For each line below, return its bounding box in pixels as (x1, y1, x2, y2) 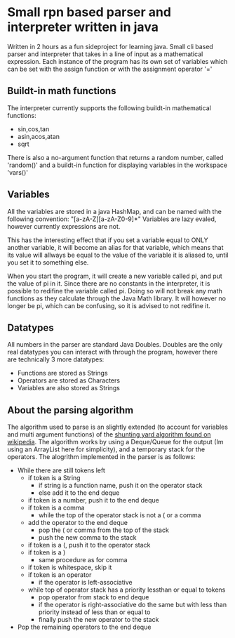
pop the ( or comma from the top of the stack (38, 526, 170, 534)
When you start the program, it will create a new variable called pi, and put (7, 272, 222, 280)
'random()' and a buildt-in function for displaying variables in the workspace (7, 161, 228, 169)
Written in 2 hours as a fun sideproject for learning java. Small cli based (7, 42, 214, 51)
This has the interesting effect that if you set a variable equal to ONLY (7, 236, 208, 244)
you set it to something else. (7, 258, 89, 267)
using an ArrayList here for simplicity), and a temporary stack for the (7, 445, 206, 453)
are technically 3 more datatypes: (7, 355, 105, 364)
